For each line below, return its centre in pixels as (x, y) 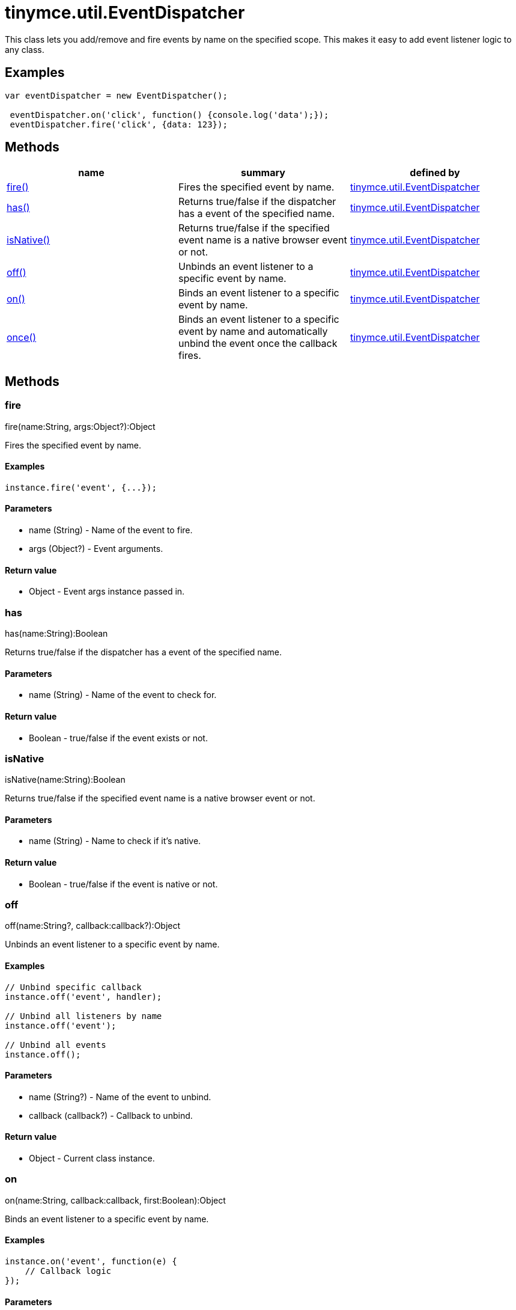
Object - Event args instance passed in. (107, 592)
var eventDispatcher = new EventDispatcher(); (116, 95)
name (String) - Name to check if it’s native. (115, 841)
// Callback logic (68, 1271)
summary (263, 173)
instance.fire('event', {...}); (81, 487)
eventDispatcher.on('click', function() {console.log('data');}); (169, 115)
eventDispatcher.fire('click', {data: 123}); (119, 124)
